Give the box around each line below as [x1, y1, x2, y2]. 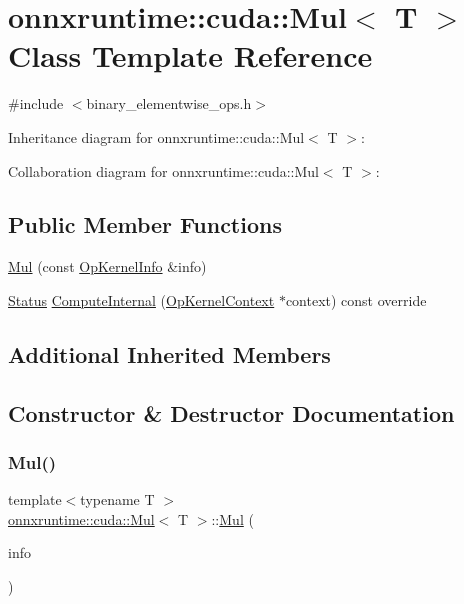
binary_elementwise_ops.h [86, 93, 252, 114]
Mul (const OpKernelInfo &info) [8, 256, 207, 277]
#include [8, 93, 64, 114]
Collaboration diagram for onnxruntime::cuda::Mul [8, 160, 319, 181]
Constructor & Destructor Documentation [8, 397, 455, 428]
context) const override [285, 289, 427, 310]
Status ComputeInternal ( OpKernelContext [8, 289, 275, 310]
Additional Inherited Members [8, 338, 331, 369]
